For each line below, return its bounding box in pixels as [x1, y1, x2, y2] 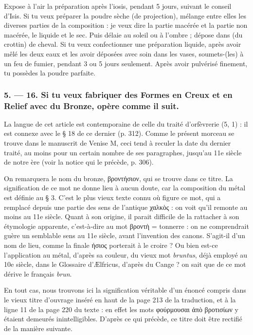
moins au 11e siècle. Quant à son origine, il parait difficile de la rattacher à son [4, 211, 239, 222]
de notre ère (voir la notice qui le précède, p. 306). [4, 157, 154, 167]
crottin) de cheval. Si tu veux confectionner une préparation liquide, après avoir [4, 39, 241, 49]
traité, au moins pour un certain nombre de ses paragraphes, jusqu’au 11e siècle [4, 147, 242, 157]
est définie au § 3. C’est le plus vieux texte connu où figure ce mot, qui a [4, 192, 221, 203]
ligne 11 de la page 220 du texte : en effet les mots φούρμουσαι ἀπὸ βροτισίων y [4, 304, 238, 314]
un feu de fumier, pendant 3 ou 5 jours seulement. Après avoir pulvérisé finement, [4, 58, 248, 68]
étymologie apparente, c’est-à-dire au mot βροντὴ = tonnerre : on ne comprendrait [4, 221, 249, 231]
